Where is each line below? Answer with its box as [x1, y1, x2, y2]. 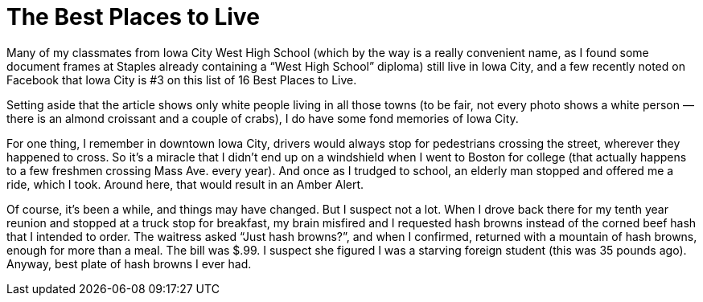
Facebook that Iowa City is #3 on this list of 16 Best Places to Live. [6, 72, 357, 87]
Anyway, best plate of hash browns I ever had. [6, 256, 252, 271]
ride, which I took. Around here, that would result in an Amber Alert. [6, 177, 364, 191]
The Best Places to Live [6, 3, 260, 31]
